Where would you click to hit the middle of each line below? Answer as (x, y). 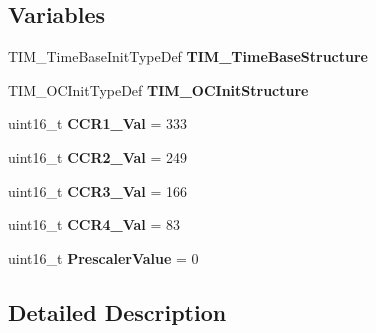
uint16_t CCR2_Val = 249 (98, 156)
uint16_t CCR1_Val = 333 (98, 123)
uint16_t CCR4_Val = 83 (94, 224)
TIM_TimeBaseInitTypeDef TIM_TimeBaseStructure (188, 56)
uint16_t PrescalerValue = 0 (103, 257)
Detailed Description (117, 311)
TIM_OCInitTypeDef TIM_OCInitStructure (158, 89)
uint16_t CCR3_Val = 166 (98, 190)
